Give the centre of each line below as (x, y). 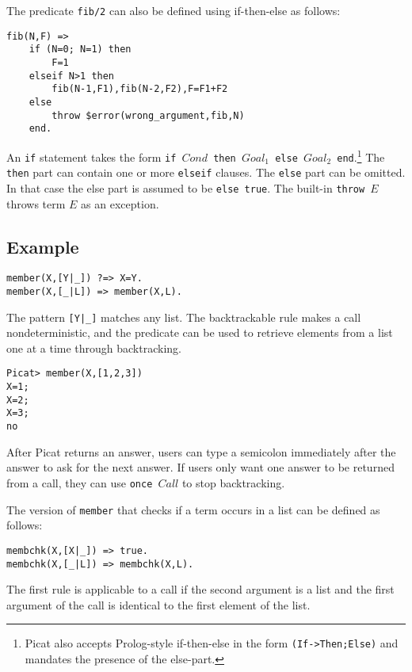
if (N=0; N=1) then (80, 50)
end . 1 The (361, 155)
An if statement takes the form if (92, 157)
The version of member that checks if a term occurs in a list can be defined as (193, 509)
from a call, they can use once (80, 482)
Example (43, 246)
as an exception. (120, 203)
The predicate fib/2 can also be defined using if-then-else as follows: (174, 10)
